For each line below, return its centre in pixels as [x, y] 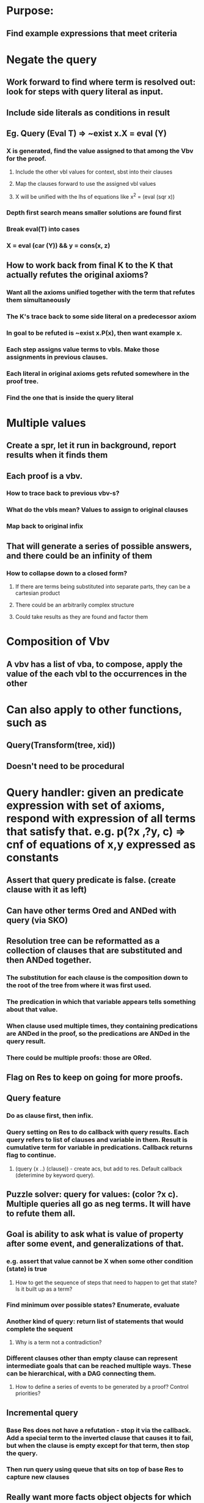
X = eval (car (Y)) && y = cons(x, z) [58, 245]
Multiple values [46, 423]
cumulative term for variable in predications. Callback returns [100, 1147]
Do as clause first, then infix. [50, 1115]
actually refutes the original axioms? [77, 275]
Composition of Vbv [58, 642]
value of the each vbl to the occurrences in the [97, 674]
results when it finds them [57, 455]
